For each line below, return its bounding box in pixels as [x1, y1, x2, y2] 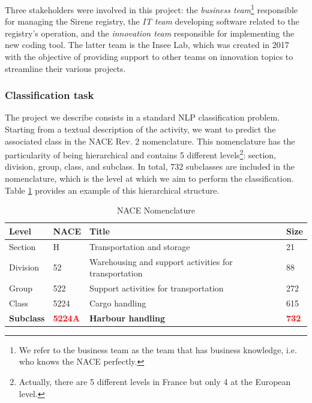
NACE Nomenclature [116, 204, 196, 216]
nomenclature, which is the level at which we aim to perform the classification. [5, 172, 294, 185]
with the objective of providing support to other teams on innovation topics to [5, 50, 293, 63]
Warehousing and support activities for [89, 255, 233, 267]
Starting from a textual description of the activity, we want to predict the [5, 123, 276, 136]
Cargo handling [89, 296, 146, 309]
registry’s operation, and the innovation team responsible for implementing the [5, 26, 295, 39]
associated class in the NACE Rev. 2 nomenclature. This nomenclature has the [5, 134, 295, 147]
